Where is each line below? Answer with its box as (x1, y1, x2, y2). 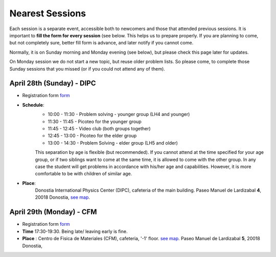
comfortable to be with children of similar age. (35, 171, 132, 177)
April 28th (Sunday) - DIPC (9, 79, 97, 88)
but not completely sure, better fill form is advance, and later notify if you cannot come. (9, 40, 194, 46)
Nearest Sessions (9, 8, 86, 19)
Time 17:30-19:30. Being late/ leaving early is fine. (22, 228, 128, 235)
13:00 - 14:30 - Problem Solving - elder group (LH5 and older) (48, 139, 178, 146)
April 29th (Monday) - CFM (9, 207, 97, 217)
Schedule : (22, 102, 44, 108)
